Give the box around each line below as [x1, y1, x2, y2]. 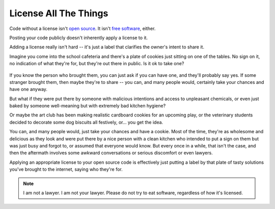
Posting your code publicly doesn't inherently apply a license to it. [9, 35, 148, 41]
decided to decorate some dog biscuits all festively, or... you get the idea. [9, 119, 163, 125]
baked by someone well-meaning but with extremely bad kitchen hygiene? [9, 103, 166, 109]
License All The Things [9, 8, 108, 19]
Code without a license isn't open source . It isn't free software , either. [9, 25, 156, 32]
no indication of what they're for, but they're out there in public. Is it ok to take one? [9, 61, 184, 67]
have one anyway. [9, 86, 48, 93]
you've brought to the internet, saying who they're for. [9, 166, 123, 172]
